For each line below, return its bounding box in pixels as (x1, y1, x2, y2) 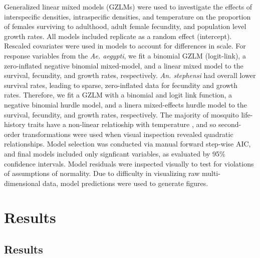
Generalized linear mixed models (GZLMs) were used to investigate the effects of (4, 1, 252, 11)
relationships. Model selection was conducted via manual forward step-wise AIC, (4, 138, 251, 149)
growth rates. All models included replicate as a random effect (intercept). (4, 30, 232, 41)
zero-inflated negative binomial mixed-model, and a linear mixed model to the (4, 60, 243, 70)
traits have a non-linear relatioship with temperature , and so (28, 119, 216, 129)
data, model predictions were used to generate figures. (43, 177, 208, 188)
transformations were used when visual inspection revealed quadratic (22, 128, 233, 139)
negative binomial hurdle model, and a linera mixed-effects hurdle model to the (4, 99, 247, 109)
